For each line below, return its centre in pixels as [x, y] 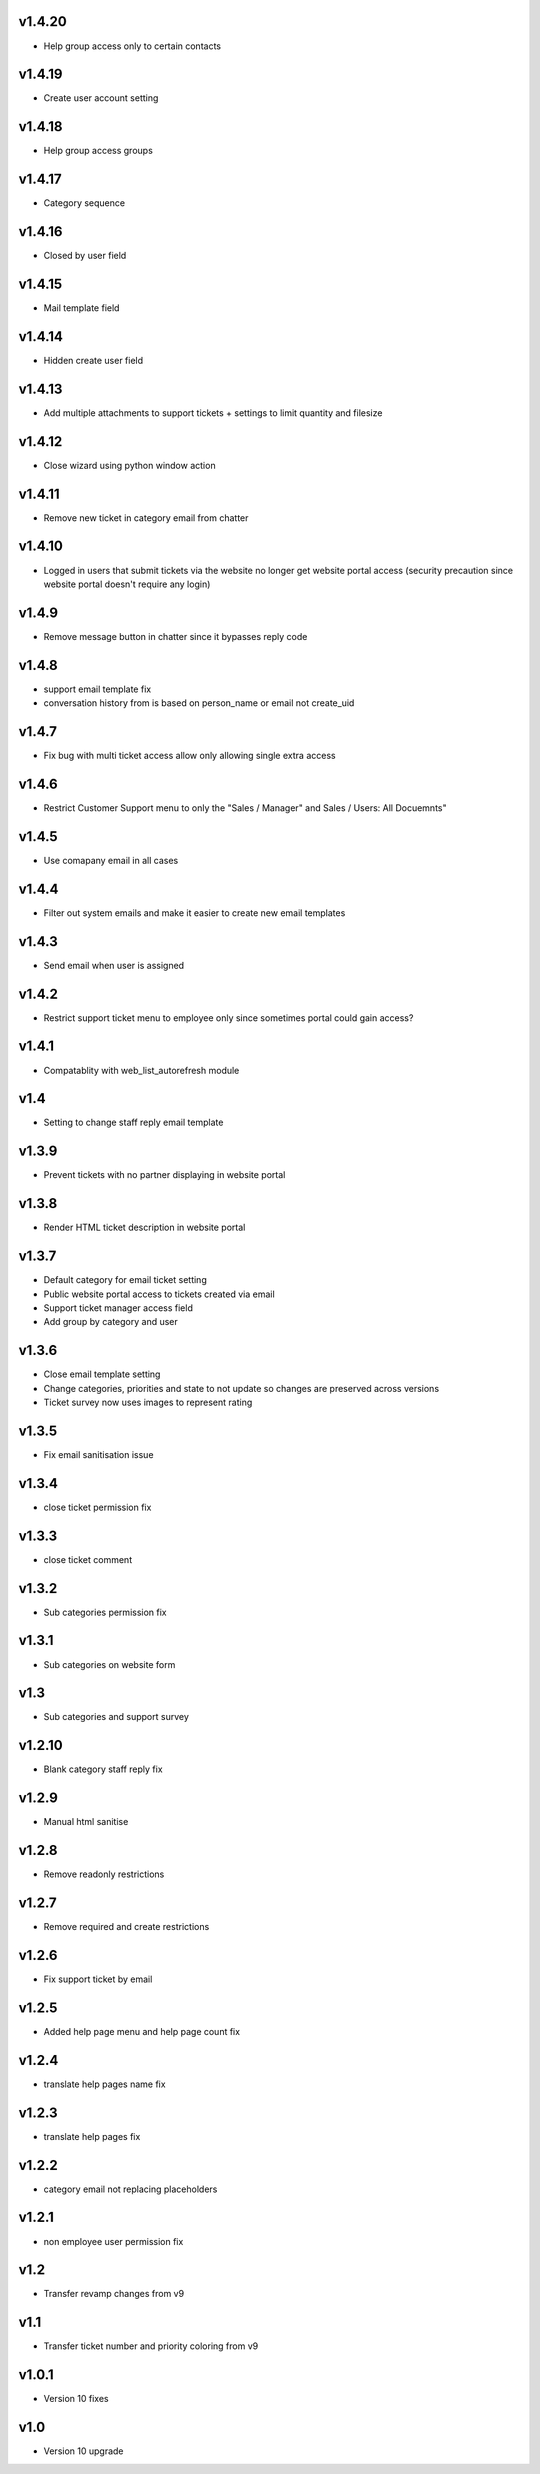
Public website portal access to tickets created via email [159, 1294]
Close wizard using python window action [129, 465]
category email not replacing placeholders [130, 2189]
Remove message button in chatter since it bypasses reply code [175, 636]
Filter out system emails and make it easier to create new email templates [194, 912]
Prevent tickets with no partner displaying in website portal [164, 1175]
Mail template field [81, 308]
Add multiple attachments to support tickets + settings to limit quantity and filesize [213, 412]
